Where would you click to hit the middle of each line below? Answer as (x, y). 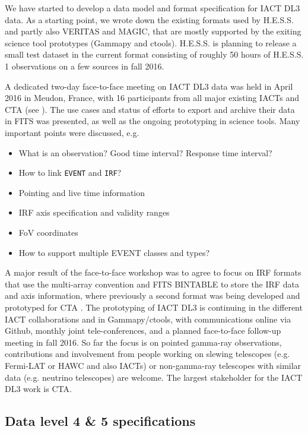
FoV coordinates (48, 232)
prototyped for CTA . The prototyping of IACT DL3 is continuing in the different (154, 307)
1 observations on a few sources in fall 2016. (85, 66)
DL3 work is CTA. (38, 389)
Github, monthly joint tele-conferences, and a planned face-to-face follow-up (143, 331)
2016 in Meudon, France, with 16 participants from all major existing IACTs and (152, 98)
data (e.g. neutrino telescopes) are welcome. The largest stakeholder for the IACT (154, 377)
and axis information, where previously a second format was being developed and (153, 295)
